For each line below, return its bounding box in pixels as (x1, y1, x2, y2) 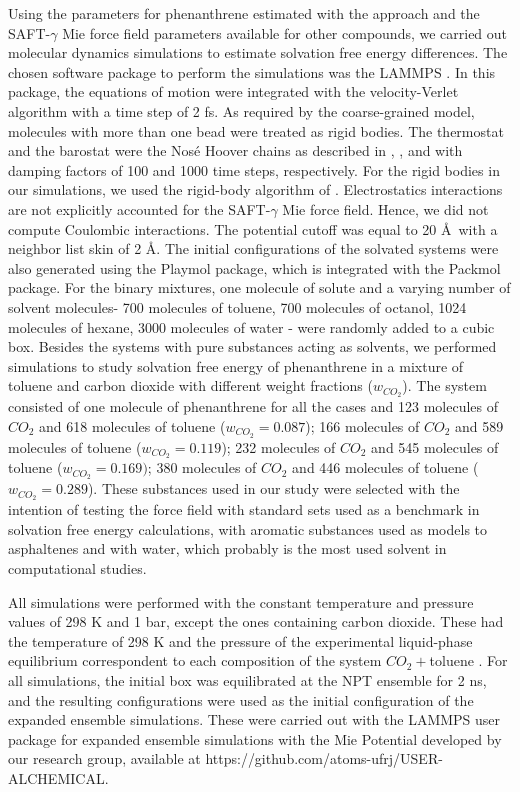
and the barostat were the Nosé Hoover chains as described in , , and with (8, 140, 463, 161)
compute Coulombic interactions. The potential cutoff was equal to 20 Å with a (8, 218, 498, 239)
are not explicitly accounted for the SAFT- (8, 198, 271, 219)
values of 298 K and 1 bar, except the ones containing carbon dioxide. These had (8, 611, 504, 632)
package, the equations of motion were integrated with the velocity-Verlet (8, 81, 459, 102)
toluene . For (429, 650, 508, 671)
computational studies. (8, 557, 147, 578)
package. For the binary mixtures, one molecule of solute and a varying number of (8, 277, 511, 298)
